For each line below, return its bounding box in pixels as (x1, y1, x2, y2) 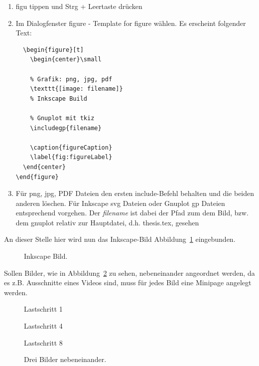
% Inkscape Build (30, 95, 87, 102)
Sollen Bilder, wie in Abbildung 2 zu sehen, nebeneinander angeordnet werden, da (4, 267, 255, 278)
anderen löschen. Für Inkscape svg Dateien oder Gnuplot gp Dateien (15, 197, 225, 208)
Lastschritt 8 (24, 337, 63, 348)
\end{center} (23, 163, 66, 171)
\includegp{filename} (30, 124, 102, 132)
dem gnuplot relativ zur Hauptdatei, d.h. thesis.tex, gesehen (15, 217, 199, 227)
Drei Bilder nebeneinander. (24, 354, 107, 365)
